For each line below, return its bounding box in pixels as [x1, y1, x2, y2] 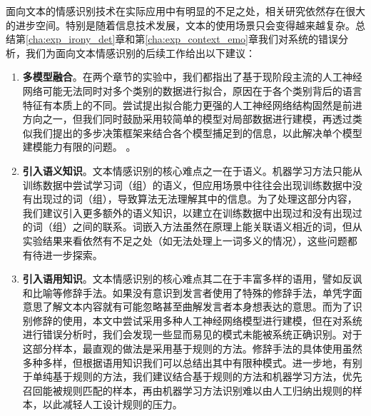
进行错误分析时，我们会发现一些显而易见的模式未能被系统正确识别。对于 [22, 327, 362, 342]
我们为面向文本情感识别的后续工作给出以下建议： [25, 45, 255, 60]
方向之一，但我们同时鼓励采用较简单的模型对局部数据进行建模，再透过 [22, 111, 352, 126]
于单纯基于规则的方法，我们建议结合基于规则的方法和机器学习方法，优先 [22, 369, 362, 384]
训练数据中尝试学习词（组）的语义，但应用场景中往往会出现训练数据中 [22, 177, 352, 192]
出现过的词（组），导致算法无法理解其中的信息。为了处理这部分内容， [32, 191, 357, 206]
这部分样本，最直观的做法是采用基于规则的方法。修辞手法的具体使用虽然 [22, 341, 362, 356]
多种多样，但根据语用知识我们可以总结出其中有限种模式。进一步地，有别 [22, 355, 362, 370]
